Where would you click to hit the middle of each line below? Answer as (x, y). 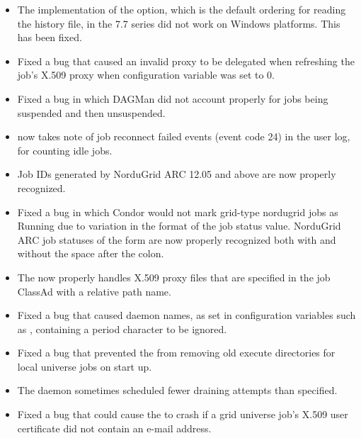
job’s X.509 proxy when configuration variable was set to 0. (146, 75)
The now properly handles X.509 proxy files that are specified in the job (174, 277)
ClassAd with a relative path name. (94, 291)
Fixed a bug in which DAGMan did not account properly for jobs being (173, 98)
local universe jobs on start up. (85, 366)
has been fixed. (50, 37)
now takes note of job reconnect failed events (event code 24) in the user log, (184, 136)
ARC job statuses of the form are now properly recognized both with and (177, 239)
